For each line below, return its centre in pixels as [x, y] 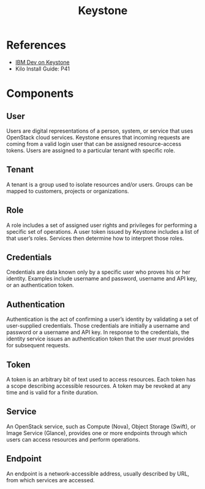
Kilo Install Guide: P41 [43, 69]
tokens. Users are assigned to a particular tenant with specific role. [91, 150]
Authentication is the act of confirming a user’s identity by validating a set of [102, 319]
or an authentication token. [40, 285]
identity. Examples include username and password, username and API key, [102, 279]
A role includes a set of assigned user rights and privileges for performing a [102, 225]
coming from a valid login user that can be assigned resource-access [94, 144]
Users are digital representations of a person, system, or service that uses [100, 131]
